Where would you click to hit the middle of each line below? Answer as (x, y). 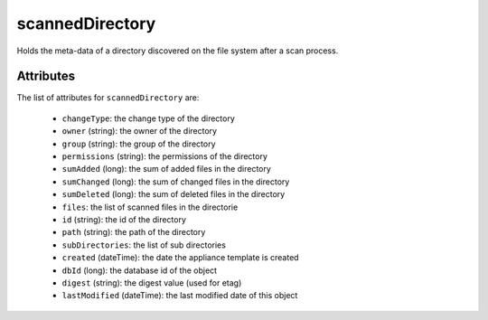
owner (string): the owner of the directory (139, 131)
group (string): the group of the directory (139, 144)
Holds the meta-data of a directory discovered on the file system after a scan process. (178, 51)
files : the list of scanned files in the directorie (150, 207)
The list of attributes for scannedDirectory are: (108, 98)
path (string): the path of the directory (134, 232)
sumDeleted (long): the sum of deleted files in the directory (174, 194)
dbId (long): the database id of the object (139, 270)
